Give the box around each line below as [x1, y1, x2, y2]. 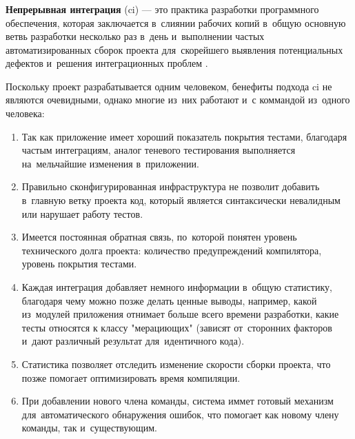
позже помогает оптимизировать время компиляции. [21, 370, 241, 385]
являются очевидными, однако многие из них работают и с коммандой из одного [6, 92, 350, 107]
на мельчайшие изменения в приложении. [21, 156, 199, 170]
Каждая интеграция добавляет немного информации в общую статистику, [21, 280, 332, 294]
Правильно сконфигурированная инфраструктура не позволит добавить [21, 179, 320, 194]
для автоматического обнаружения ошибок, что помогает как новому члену [21, 407, 339, 421]
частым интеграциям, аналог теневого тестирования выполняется [21, 143, 296, 157]
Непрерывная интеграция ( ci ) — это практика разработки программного [6, 1, 319, 16]
